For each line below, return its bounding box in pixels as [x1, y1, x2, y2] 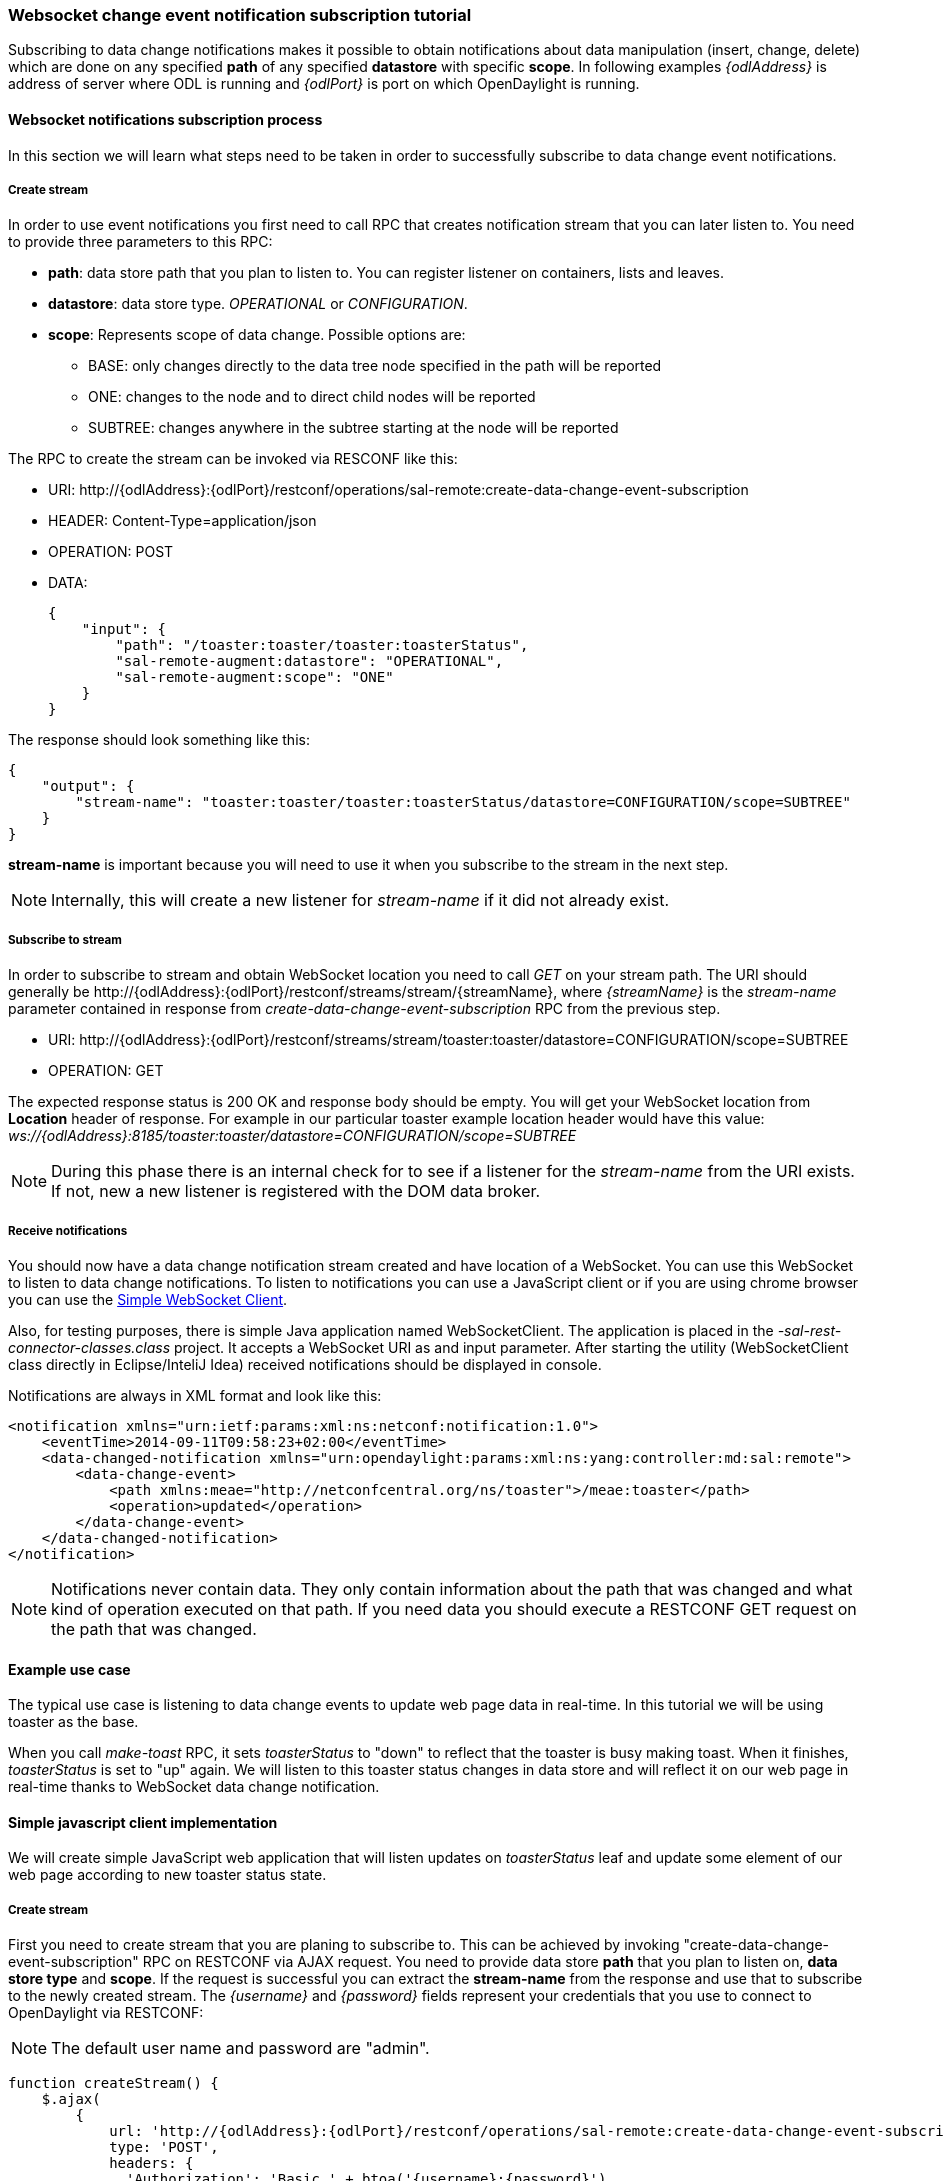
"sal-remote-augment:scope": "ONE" [115, 669, 394, 686]
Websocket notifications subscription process [8, 110, 323, 128]
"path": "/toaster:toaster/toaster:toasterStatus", [115, 637, 529, 654]
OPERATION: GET [48, 1062, 164, 1080]
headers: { [109, 2155, 194, 2172]
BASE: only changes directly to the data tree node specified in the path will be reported [88, 357, 662, 375]
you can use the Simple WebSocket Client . [8, 1290, 288, 1308]
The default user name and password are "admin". [51, 2038, 430, 2059]
